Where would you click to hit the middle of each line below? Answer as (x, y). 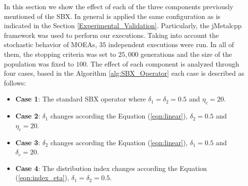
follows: (15, 82)
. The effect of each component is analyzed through (163, 63)
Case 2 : (28, 116)
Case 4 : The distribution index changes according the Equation (111, 168)
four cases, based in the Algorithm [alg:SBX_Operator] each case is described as (124, 73)
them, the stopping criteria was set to (60, 54)
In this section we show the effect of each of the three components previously (119, 6)
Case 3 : (28, 142)
